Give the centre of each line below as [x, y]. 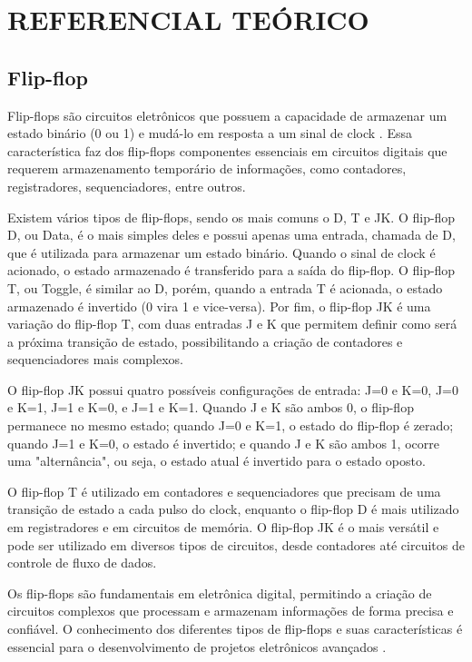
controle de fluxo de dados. [82, 563]
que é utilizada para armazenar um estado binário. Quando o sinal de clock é [221, 252]
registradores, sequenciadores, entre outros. [127, 186]
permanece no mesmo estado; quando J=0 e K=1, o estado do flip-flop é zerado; [231, 425]
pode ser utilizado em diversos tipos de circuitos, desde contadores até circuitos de [236, 544]
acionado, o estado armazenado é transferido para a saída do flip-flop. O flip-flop [231, 270]
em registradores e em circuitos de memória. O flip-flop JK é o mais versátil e [223, 527]
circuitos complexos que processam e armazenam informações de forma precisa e [231, 611]
